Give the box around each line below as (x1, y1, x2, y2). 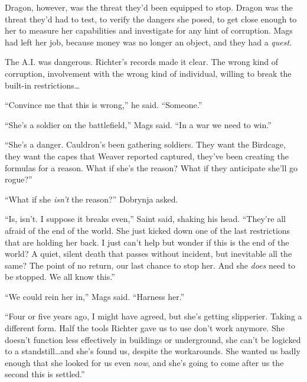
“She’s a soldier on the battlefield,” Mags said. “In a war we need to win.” (5, 118, 272, 130)
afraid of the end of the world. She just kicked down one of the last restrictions (5, 224, 290, 236)
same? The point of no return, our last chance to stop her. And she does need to (5, 259, 296, 271)
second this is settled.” (5, 368, 85, 380)
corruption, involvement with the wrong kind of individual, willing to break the (5, 67, 292, 79)
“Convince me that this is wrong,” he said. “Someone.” (5, 99, 203, 111)
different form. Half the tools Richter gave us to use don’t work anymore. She (5, 322, 285, 334)
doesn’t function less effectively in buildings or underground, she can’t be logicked (5, 333, 301, 345)
